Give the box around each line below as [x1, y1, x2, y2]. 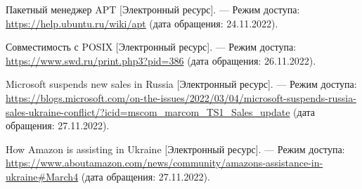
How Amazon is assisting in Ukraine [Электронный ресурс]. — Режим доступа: [6, 141, 345, 156]
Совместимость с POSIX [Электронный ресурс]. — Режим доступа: [6, 39, 297, 54]
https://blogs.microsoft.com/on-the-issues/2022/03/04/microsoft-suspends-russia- [6, 90, 356, 105]
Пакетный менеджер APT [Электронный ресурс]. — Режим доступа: [6, 2, 300, 16]
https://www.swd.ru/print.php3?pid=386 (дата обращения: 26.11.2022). [6, 53, 316, 67]
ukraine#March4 [6, 169, 79, 183]
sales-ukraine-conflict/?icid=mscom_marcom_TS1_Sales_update [6, 104, 290, 119]
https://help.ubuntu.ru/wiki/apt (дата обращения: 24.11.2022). [6, 15, 278, 30]
